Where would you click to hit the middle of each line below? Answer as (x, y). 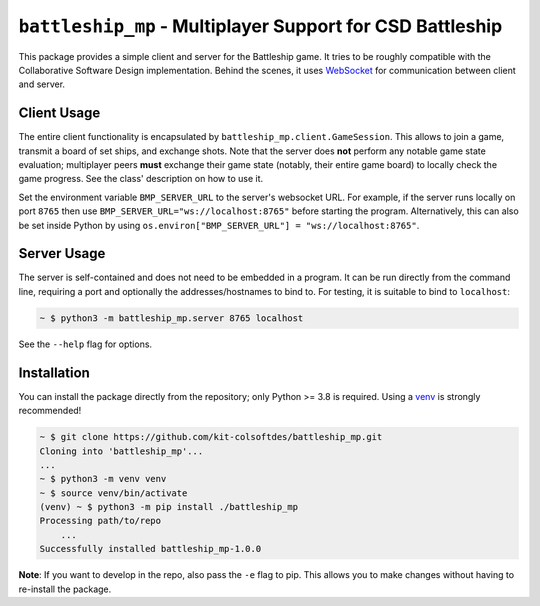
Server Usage (62, 253)
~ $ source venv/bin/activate (113, 493)
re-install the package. (65, 589)
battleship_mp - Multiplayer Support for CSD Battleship (260, 26)
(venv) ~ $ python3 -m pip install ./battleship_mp (169, 507)
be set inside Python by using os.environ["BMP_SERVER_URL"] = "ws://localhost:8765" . (219, 225)
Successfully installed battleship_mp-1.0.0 (150, 549)
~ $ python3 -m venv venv (103, 479)
